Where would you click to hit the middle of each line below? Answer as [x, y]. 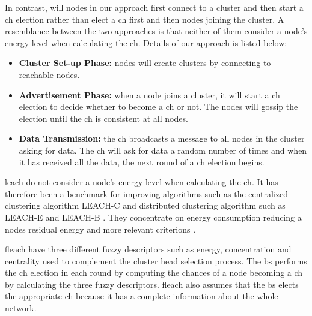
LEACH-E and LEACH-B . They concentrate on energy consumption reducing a [153, 217]
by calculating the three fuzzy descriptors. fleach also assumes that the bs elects [152, 284]
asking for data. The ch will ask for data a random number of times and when [163, 150]
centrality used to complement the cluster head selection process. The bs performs [156, 261]
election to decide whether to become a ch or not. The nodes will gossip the [158, 106]
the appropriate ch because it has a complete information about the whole [142, 296]
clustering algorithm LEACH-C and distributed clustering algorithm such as [145, 205]
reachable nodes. [49, 74]
